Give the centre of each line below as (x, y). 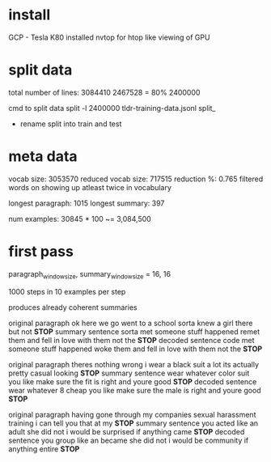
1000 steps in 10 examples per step (67, 291)
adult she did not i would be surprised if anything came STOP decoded (127, 431)
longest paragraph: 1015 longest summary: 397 (87, 203)
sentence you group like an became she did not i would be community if (129, 440)
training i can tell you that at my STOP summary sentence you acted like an (133, 423)
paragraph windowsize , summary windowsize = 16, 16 (90, 275)
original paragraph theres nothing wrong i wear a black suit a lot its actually (134, 364)
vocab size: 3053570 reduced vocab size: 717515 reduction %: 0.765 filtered (136, 179)
